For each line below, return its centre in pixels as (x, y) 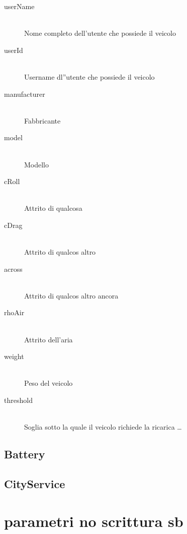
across (13, 269)
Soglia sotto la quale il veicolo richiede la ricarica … (103, 427)
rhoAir (14, 312)
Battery (25, 454)
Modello (37, 164)
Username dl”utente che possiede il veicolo (89, 76)
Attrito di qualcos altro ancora (71, 295)
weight (14, 356)
